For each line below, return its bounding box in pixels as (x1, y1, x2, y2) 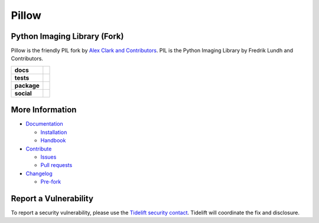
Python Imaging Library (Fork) (11, 31, 124, 41)
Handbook (40, 137, 66, 144)
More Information (11, 105, 77, 115)
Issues (40, 153, 57, 160)
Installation (40, 129, 67, 136)
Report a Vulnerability (11, 194, 94, 204)
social (14, 89, 32, 97)
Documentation (25, 120, 63, 127)
